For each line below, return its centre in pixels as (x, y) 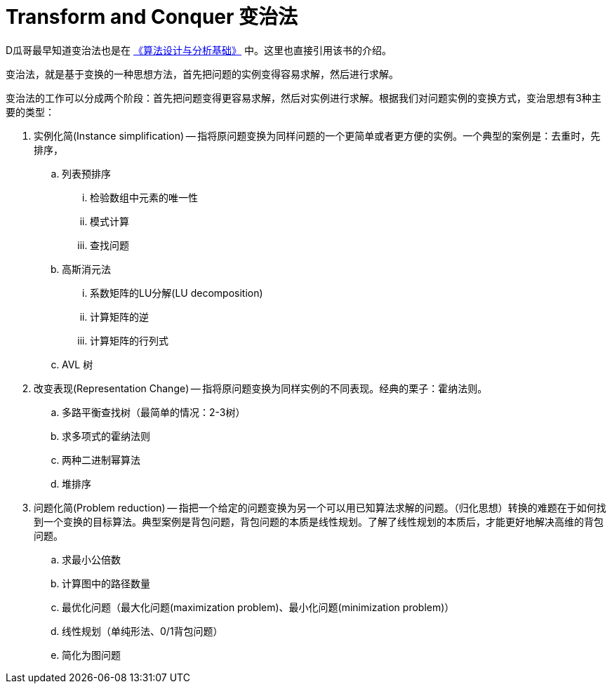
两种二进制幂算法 (101, 460)
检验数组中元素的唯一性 (144, 197)
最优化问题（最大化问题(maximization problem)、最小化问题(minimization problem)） (258, 607)
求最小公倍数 (91, 559)
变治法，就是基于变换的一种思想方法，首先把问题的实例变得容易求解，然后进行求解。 (202, 74)
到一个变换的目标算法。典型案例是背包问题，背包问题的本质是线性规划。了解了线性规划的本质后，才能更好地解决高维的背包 (319, 521)
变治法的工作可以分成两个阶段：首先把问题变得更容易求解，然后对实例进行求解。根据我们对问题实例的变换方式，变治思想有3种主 (304, 98)
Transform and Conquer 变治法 (152, 17)
